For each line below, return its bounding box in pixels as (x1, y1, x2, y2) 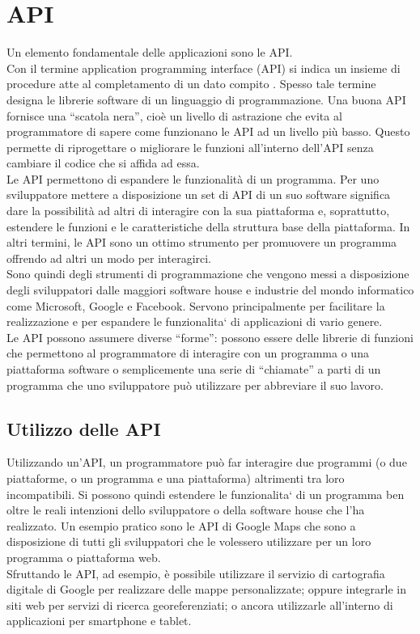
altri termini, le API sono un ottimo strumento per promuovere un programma (6, 234, 397, 251)
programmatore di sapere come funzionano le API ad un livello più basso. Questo (6, 123, 410, 140)
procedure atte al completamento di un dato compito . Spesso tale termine (6, 75, 376, 92)
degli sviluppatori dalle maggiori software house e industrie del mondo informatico (6, 281, 414, 298)
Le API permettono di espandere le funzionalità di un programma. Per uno (6, 170, 380, 187)
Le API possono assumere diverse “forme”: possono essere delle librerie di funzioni (6, 328, 414, 345)
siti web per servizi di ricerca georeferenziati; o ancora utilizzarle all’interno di (6, 596, 393, 613)
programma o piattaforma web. (6, 548, 161, 565)
